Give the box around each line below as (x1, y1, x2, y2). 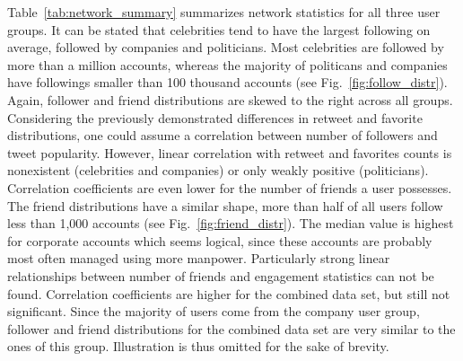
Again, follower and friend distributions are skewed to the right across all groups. (7, 90, 453, 109)
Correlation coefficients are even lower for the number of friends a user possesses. (7, 178, 452, 197)
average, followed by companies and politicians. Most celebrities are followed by (7, 38, 444, 57)
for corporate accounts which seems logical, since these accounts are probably (7, 231, 432, 250)
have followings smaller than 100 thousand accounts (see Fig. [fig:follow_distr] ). (7, 73, 448, 92)
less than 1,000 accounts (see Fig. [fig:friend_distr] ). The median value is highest (7, 214, 454, 233)
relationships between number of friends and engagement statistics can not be (7, 266, 434, 285)
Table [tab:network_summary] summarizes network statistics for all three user (7, 3, 441, 21)
